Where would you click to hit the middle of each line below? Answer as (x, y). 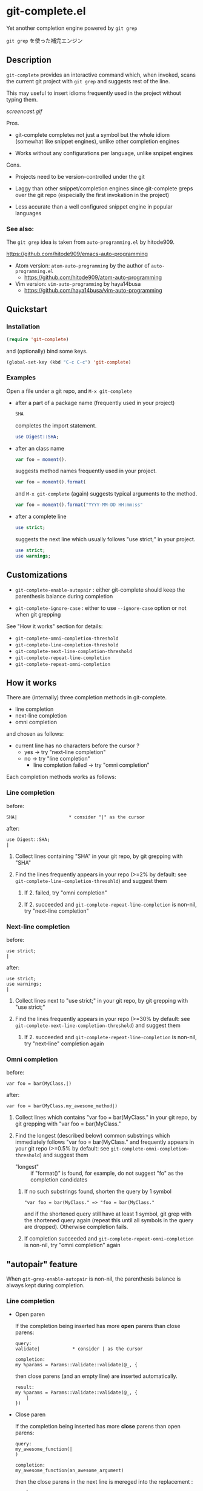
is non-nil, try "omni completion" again (72, 1245)
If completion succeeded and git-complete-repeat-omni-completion (109, 1239)
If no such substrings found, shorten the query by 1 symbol (98, 1192)
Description (29, 60)
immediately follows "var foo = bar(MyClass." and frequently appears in (105, 1142)
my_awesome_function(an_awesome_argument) (69, 1471)
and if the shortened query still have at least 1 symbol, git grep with (108, 1214)
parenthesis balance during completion (64, 596)
